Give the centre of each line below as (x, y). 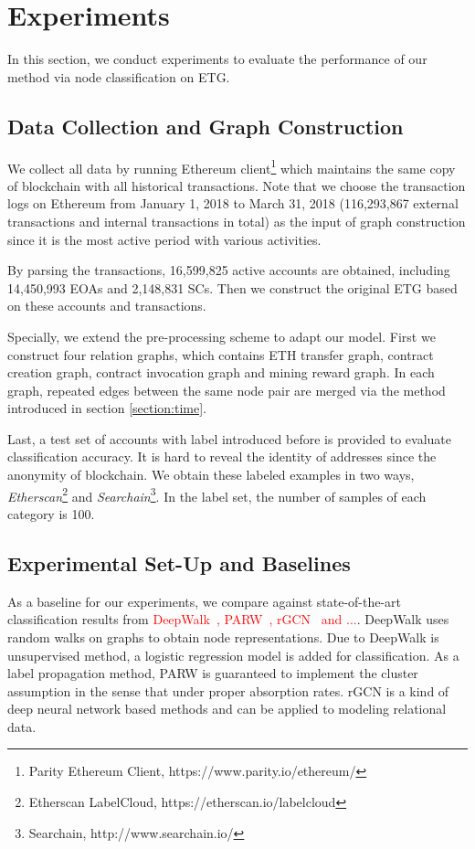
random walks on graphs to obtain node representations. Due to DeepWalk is (223, 637)
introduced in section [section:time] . (107, 408)
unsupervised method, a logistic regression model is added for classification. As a (233, 655)
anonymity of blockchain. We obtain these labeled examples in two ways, (211, 475)
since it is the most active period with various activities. (164, 239)
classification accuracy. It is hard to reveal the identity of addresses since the (222, 456)
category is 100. (51, 513)
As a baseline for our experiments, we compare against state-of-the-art (205, 601)
